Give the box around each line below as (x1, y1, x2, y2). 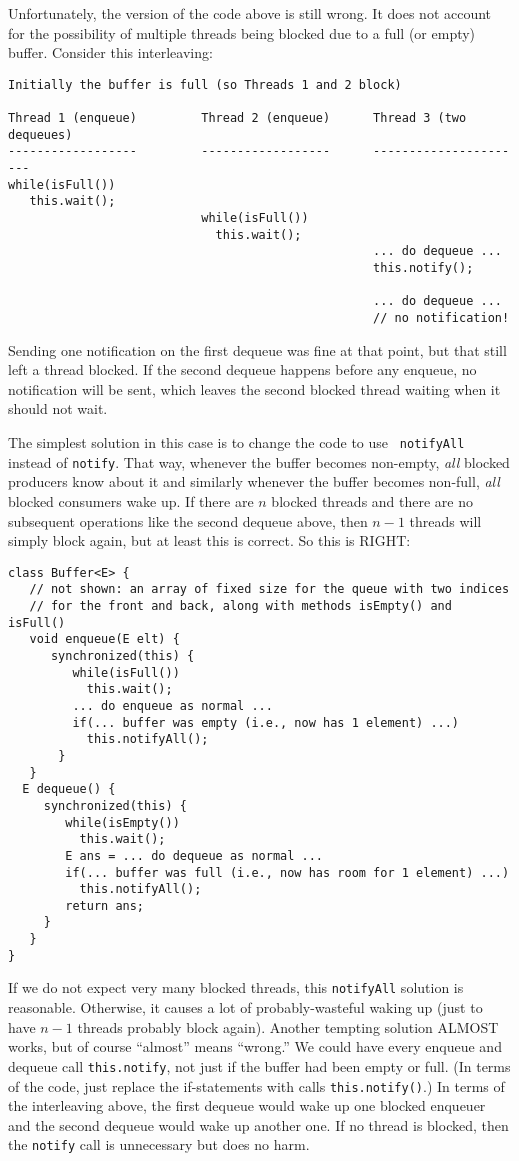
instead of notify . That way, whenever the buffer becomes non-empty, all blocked (8, 451, 510, 472)
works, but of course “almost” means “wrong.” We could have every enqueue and (8, 1036, 502, 1057)
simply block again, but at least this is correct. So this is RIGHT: (8, 530, 411, 551)
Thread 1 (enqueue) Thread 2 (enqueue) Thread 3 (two (8, 111, 467, 126)
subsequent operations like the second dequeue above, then (8, 510, 368, 531)
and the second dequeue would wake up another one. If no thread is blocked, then (8, 1114, 509, 1135)
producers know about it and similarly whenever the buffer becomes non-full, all (8, 471, 500, 492)
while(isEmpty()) (65, 815, 180, 830)
